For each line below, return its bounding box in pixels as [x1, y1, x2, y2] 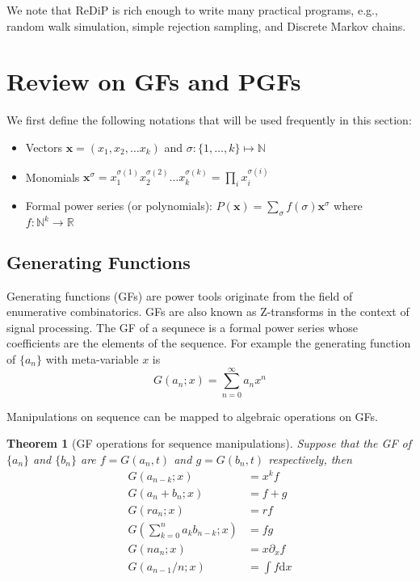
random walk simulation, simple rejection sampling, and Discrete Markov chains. [6, 17, 406, 34]
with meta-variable [45, 350, 139, 367]
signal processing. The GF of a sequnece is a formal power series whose [6, 318, 358, 335]
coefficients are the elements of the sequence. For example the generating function [6, 335, 411, 352]
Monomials [25, 168, 80, 185]
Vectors [25, 138, 63, 155]
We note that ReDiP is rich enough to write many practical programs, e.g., [6, 2, 378, 18]
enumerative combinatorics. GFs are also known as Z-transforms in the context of [6, 303, 409, 320]
